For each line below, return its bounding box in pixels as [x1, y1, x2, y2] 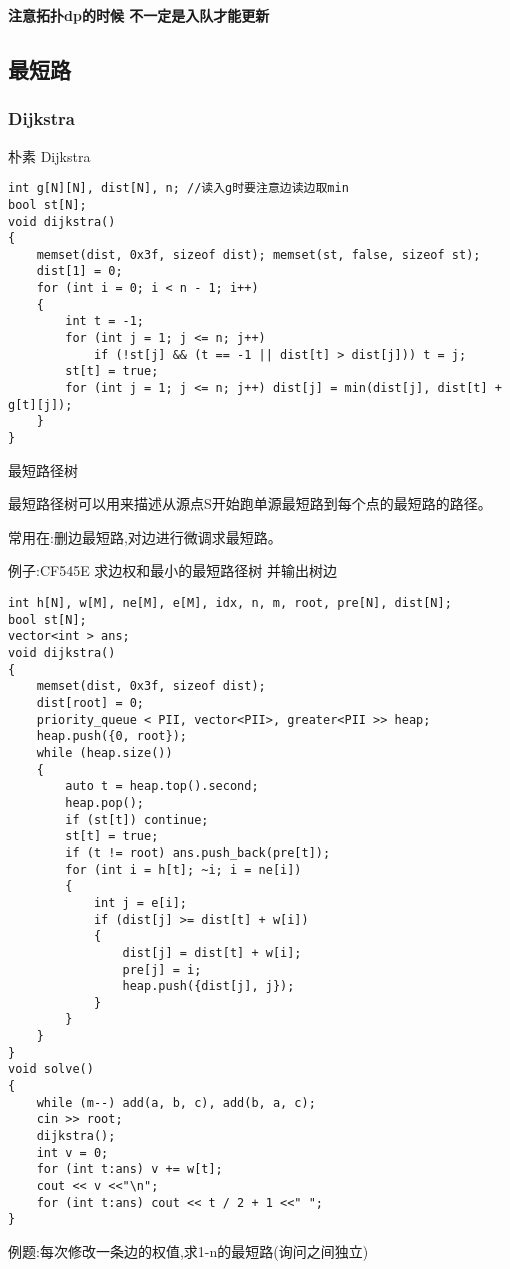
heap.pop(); [65, 795, 145, 810]
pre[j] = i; [122, 962, 202, 977]
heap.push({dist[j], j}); [122, 979, 295, 994]
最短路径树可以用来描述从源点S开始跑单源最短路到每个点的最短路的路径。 [8, 493, 492, 514]
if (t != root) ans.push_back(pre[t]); [65, 845, 331, 860]
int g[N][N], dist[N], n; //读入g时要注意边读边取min [8, 181, 349, 196]
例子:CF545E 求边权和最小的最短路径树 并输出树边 [8, 560, 337, 581]
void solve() [8, 1062, 94, 1077]
